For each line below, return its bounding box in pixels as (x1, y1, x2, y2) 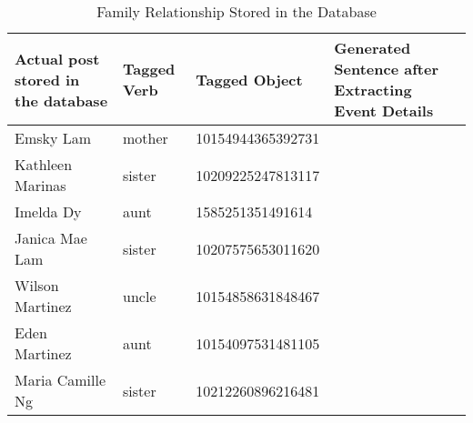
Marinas (15, 175, 66, 196)
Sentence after (334, 58, 438, 79)
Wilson (15, 275, 59, 296)
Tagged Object (196, 68, 303, 90)
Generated (334, 37, 411, 58)
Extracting (334, 79, 412, 100)
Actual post (15, 47, 100, 69)
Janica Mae (15, 227, 87, 248)
